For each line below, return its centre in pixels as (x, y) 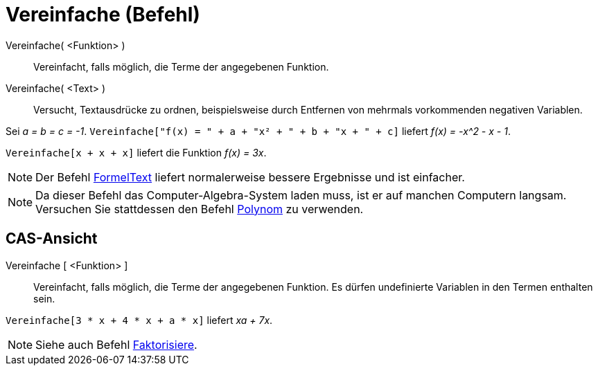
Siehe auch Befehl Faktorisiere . (116, 344)
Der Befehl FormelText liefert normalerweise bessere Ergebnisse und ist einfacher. (250, 177)
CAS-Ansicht (52, 239)
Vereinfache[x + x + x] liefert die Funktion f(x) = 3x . (136, 152)
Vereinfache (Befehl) (103, 15)
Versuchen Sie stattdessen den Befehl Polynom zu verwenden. (200, 209)
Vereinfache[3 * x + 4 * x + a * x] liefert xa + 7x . (139, 320)
